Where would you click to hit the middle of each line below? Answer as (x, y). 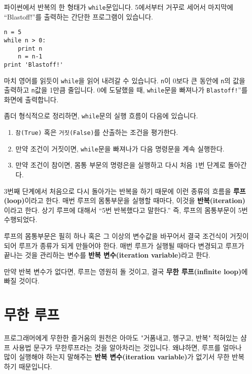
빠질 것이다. (22, 281)
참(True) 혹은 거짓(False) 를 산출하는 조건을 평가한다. (97, 132)
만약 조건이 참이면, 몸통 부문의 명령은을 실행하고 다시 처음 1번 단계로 (120, 165)
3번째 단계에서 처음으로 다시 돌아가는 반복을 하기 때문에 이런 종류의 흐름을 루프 (125, 191)
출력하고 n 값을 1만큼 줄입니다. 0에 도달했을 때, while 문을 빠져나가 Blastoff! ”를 (126, 90)
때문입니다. (35, 366)
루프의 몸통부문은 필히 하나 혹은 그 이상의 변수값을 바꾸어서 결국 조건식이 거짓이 (126, 235)
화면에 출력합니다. (31, 99)
